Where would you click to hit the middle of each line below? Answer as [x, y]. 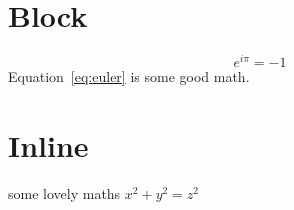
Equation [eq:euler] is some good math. [129, 76]
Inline [48, 144]
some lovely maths [64, 192]
